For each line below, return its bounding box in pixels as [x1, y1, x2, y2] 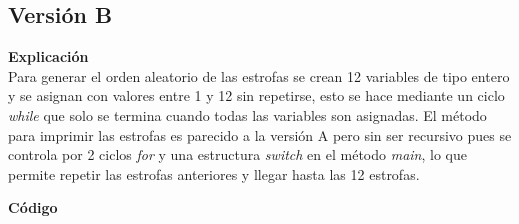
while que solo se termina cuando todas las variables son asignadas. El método [8, 104, 487, 125]
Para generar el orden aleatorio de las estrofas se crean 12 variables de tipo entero [8, 65, 510, 86]
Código [8, 197, 58, 218]
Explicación [8, 46, 89, 67]
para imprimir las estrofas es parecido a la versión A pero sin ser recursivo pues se [8, 124, 512, 145]
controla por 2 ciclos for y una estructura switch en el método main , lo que [8, 144, 467, 165]
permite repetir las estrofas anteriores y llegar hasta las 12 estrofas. [8, 163, 420, 184]
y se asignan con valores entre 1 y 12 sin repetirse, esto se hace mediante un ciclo [8, 85, 505, 106]
